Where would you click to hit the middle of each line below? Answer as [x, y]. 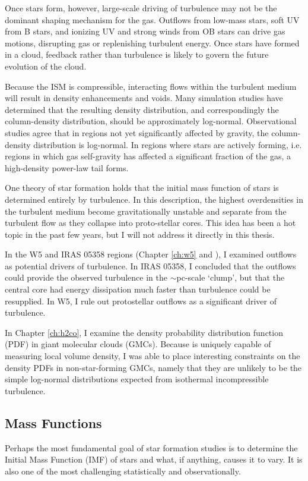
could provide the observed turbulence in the [86, 277]
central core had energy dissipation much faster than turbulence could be [138, 289]
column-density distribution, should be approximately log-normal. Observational [151, 121]
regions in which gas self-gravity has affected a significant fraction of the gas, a [148, 156]
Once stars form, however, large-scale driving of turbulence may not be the [141, 8]
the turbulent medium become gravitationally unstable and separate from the [146, 211]
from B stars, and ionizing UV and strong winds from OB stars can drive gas [145, 31]
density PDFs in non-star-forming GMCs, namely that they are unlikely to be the [153, 367]
